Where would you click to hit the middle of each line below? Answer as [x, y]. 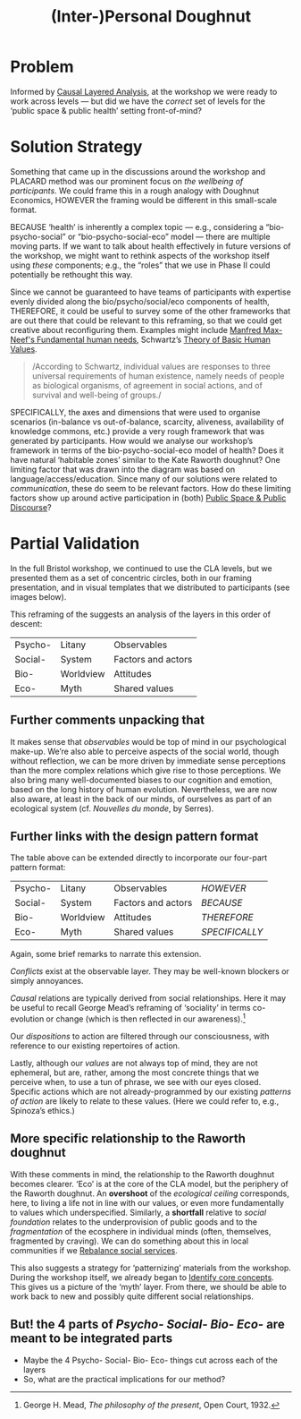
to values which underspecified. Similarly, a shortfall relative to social [138, 1212]
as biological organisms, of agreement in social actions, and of [147, 385]
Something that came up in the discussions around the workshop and [138, 171]
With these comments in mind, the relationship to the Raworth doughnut [142, 1174]
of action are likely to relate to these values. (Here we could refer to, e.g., [145, 1101]
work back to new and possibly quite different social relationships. [132, 1296]
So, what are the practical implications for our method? [124, 1379]
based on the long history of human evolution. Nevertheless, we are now [144, 789]
